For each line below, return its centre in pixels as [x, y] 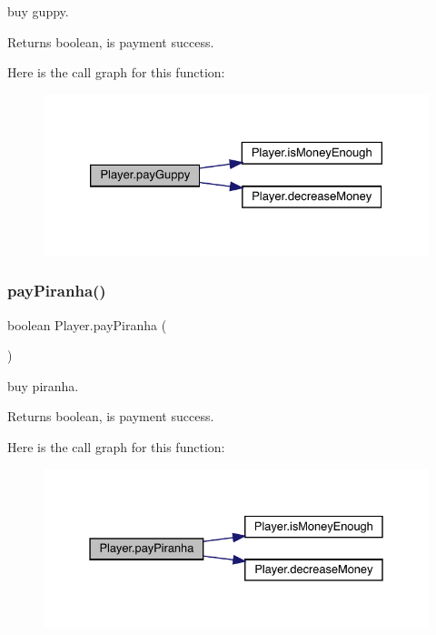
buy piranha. [43, 385]
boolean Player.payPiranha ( [87, 324]
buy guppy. [38, 11]
